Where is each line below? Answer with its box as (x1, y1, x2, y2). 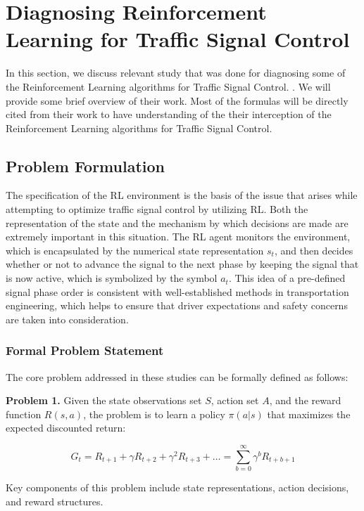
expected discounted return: (6, 420, 126, 435)
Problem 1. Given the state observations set (6, 393, 202, 408)
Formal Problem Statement (6, 342, 164, 359)
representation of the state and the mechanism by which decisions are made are (6, 215, 349, 230)
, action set (211, 393, 259, 408)
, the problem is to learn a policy (83, 406, 225, 421)
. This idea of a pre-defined (228, 271, 346, 285)
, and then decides (274, 242, 353, 257)
